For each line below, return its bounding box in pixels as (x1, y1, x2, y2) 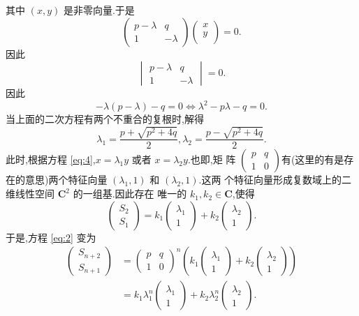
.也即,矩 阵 (187, 152, 236, 167)
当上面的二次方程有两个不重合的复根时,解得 (6, 112, 204, 126)
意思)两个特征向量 (24, 172, 108, 187)
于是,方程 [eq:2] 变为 (6, 230, 96, 244)
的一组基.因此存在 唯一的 (73, 186, 187, 201)
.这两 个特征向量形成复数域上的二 (198, 172, 352, 187)
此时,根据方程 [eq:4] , (6, 152, 96, 167)
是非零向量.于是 (63, 3, 135, 17)
